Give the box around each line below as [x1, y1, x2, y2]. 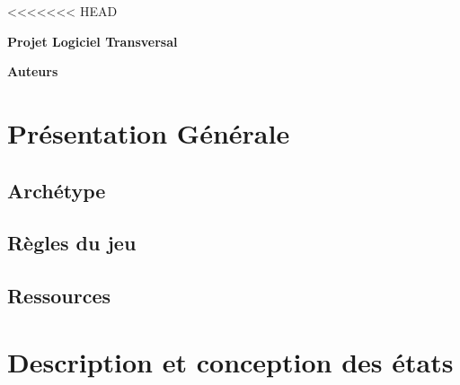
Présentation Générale [7, 114, 290, 151]
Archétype [7, 176, 106, 204]
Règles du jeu [7, 229, 137, 257]
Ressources [7, 282, 111, 310]
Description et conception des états [7, 343, 454, 380]
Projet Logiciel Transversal [7, 31, 178, 50]
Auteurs [7, 62, 58, 81]
